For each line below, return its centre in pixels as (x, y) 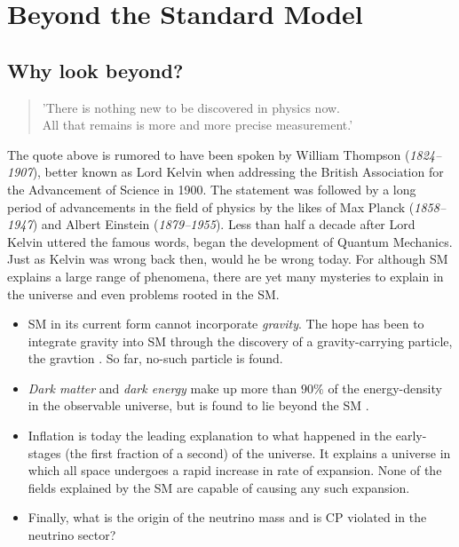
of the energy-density (385, 388)
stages (44, 452)
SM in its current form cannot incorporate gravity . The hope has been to (226, 324)
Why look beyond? (95, 70)
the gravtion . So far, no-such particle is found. (155, 358)
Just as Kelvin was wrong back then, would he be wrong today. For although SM (228, 259)
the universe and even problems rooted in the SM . (143, 293)
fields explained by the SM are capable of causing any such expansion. (219, 487)
